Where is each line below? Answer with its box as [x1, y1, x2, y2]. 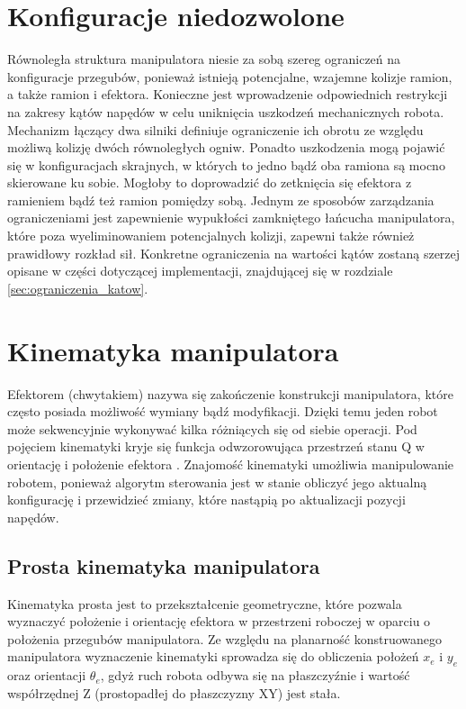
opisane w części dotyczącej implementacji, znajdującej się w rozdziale [7, 261, 393, 280]
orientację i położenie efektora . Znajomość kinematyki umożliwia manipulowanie [7, 454, 454, 473]
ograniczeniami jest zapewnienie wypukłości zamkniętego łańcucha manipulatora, [7, 208, 455, 227]
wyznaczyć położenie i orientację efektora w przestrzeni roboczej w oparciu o [7, 612, 431, 631]
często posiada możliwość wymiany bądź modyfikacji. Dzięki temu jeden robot [7, 402, 438, 421]
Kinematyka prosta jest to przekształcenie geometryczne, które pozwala [7, 594, 402, 613]
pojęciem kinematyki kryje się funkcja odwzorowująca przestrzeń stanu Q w [7, 437, 425, 456]
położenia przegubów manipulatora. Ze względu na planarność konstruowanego [7, 629, 442, 648]
